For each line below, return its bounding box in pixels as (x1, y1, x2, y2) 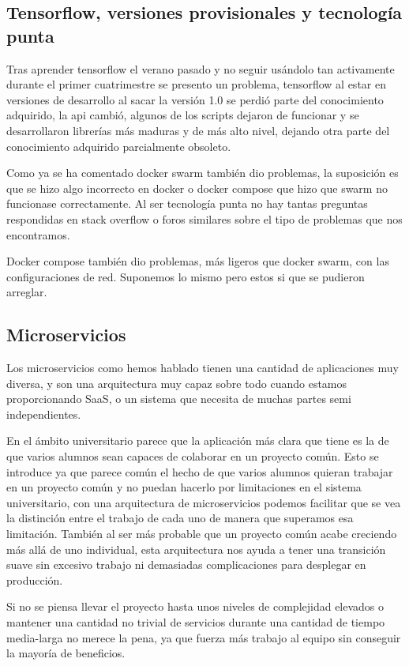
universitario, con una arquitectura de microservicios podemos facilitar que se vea (6, 494, 401, 510)
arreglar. (6, 284, 47, 300)
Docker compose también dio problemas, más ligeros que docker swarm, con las (6, 253, 389, 269)
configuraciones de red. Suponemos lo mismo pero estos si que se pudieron (6, 268, 365, 284)
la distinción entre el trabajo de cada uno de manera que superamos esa (6, 510, 354, 526)
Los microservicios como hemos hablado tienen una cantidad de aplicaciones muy (6, 359, 399, 376)
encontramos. (6, 226, 70, 243)
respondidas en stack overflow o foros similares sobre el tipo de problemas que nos (6, 210, 403, 227)
